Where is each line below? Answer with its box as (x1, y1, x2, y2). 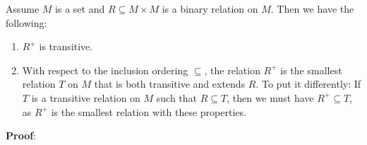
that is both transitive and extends (94, 76, 246, 91)
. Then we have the (270, 1, 354, 16)
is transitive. (39, 39, 93, 54)
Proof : (6, 128, 37, 143)
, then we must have (227, 90, 314, 105)
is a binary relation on (162, 1, 258, 16)
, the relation (204, 62, 260, 77)
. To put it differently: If (255, 76, 361, 91)
